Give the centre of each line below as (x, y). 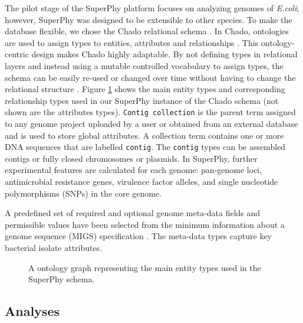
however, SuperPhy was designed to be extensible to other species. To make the (149, 19)
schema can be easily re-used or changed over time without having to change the (150, 77)
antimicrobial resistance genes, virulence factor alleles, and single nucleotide (141, 182)
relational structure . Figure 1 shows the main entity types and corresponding (145, 89)
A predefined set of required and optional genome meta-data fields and (133, 213)
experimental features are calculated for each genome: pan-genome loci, (134, 170)
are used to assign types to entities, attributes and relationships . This (132, 42)
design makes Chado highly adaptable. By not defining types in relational (164, 54)
